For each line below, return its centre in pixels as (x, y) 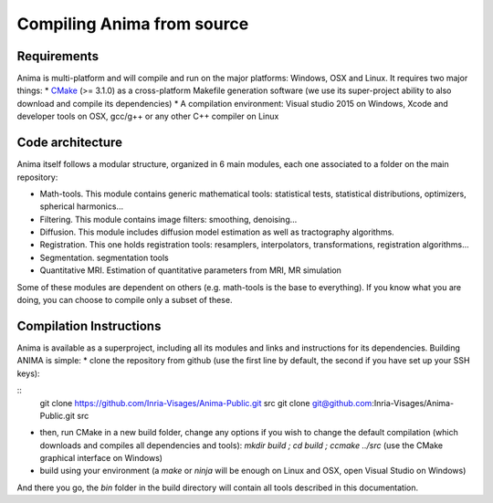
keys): (28, 373)
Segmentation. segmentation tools (104, 257)
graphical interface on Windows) (101, 458)
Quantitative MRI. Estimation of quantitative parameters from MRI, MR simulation (191, 270)
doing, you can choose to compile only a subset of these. (125, 300)
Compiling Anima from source (133, 24)
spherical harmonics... (81, 206)
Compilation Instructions (89, 325)
